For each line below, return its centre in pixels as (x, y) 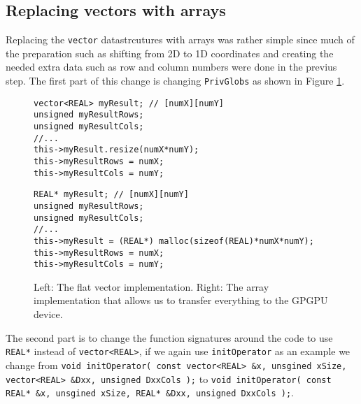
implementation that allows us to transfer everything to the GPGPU (181, 300)
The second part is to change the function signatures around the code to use (169, 337)
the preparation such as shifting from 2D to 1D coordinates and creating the (170, 53)
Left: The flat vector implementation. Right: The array (151, 286)
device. (48, 314)
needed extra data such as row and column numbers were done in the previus (171, 67)
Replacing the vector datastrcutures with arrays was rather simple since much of (180, 39)
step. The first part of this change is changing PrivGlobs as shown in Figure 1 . (175, 81)
